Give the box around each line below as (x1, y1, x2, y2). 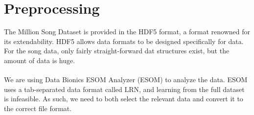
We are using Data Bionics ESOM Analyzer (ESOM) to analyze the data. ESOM (4, 74, 248, 85)
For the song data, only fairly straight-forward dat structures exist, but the (4, 46, 230, 56)
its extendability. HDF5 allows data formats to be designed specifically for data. (4, 36, 244, 46)
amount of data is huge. (4, 55, 75, 65)
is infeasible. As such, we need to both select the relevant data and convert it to (4, 93, 243, 104)
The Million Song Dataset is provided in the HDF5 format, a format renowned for (4, 26, 251, 37)
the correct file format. (4, 103, 72, 113)
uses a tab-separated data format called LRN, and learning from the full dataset (4, 84, 245, 94)
